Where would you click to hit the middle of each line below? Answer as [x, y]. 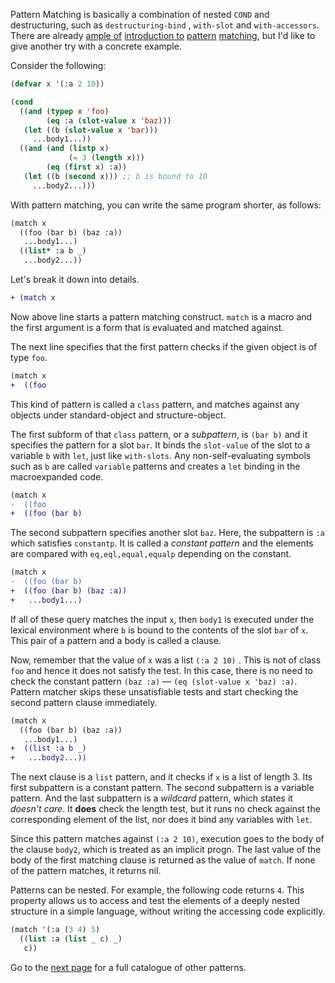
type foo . [29, 357]
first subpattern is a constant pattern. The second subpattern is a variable [162, 788]
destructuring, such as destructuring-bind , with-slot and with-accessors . [165, 25]
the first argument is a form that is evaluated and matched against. [147, 327]
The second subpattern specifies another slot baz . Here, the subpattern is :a [167, 533]
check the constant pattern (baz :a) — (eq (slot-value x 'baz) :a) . [154, 681]
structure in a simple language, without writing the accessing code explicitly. [168, 911]
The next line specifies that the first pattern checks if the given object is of [164, 346]
